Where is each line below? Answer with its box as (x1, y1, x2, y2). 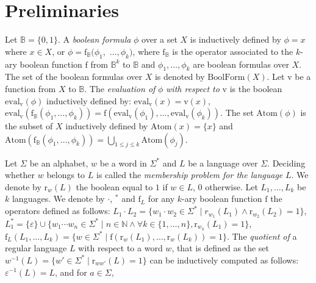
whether (5, 168, 35, 181)
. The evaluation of (84, 82, 156, 95)
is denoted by (154, 70, 205, 83)
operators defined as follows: (5, 204, 110, 217)
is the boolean (229, 82, 282, 95)
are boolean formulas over (193, 57, 289, 70)
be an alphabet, (29, 156, 88, 169)
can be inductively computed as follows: (149, 253, 299, 266)
